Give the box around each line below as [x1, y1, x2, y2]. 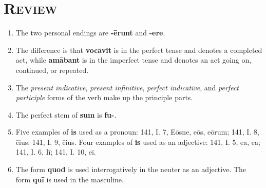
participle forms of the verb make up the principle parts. [15, 92, 193, 103]
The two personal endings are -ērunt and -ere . [15, 27, 165, 38]
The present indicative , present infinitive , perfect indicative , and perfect [15, 82, 239, 92]
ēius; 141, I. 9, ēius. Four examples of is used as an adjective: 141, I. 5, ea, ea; [15, 136, 260, 147]
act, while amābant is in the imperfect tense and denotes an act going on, [15, 54, 252, 65]
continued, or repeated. [15, 64, 89, 75]
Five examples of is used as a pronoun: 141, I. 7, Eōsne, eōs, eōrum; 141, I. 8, [15, 126, 259, 137]
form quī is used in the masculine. [15, 174, 124, 184]
